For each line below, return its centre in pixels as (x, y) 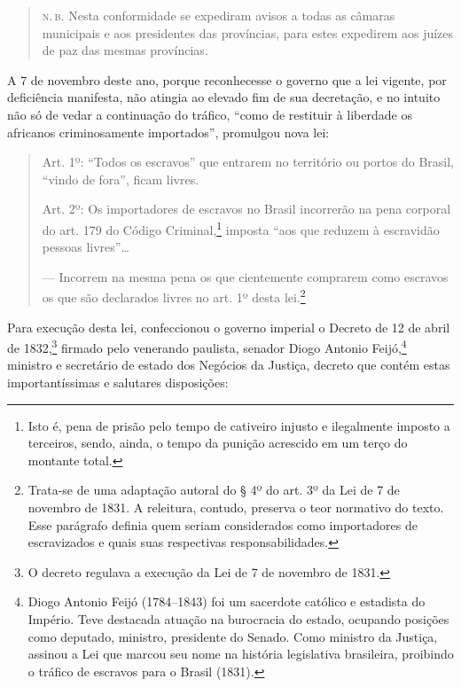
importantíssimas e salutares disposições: (118, 383)
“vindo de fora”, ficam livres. (121, 179)
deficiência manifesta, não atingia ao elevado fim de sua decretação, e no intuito (224, 97)
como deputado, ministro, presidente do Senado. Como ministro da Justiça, (233, 636)
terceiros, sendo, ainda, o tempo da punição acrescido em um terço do (218, 443)
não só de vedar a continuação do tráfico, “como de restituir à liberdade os (210, 114)
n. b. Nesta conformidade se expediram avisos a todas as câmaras (219, 15)
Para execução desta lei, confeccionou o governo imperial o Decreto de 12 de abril (229, 327)
